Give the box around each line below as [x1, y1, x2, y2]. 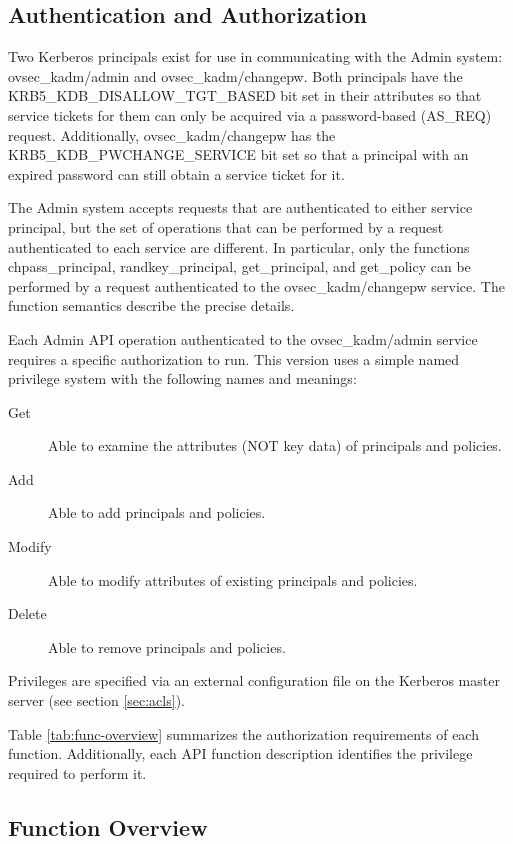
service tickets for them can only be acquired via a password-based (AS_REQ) [8, 104, 492, 125]
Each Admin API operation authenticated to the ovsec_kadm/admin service [8, 328, 478, 349]
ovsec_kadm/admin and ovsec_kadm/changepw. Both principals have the [8, 65, 463, 86]
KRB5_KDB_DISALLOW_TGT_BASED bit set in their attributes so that [8, 85, 482, 106]
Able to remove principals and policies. [48, 636, 286, 657]
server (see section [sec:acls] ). [8, 690, 185, 711]
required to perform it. [8, 762, 147, 783]
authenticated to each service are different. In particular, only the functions [8, 236, 470, 257]
